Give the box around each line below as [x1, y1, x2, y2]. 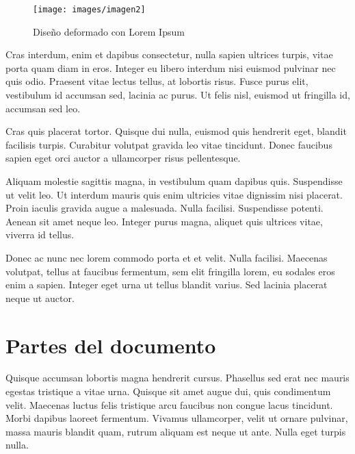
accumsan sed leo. [5, 101, 81, 115]
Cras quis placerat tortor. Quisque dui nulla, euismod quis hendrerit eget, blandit [5, 124, 347, 138]
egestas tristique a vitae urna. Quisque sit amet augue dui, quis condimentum [5, 384, 331, 399]
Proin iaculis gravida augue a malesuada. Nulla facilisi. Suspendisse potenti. [5, 201, 324, 215]
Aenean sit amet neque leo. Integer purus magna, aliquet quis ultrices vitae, [5, 214, 323, 228]
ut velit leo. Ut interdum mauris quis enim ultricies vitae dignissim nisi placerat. [5, 187, 343, 201]
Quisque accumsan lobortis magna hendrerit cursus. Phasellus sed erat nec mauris [5, 370, 350, 385]
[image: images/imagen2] [33, 5, 146, 14]
